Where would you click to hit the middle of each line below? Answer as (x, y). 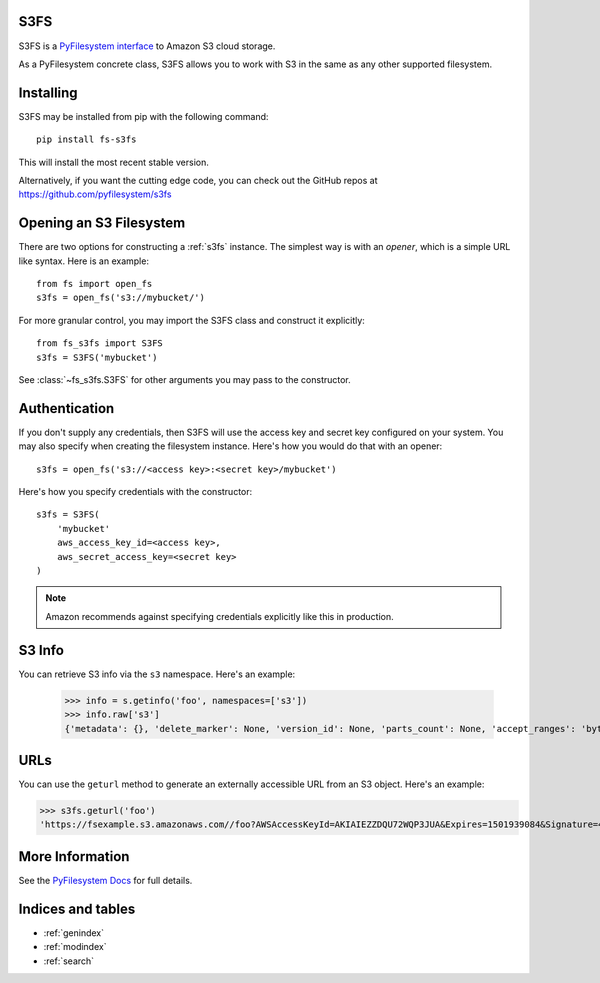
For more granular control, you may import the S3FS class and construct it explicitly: (191, 320)
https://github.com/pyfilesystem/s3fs (95, 194)
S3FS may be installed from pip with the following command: (143, 116)
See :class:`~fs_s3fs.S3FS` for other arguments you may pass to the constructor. (185, 380)
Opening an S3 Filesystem (102, 223)
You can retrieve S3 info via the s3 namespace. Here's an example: (157, 674)
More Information (74, 856)
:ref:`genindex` (74, 932)
